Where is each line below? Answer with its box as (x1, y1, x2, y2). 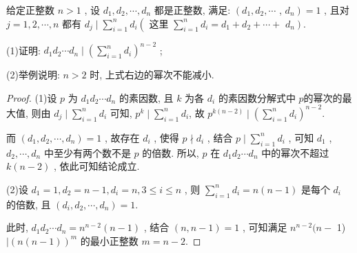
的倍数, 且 (6, 197, 51, 211)
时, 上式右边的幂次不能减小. (90, 67, 214, 82)
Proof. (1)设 (6, 90, 57, 104)
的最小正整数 (80, 233, 139, 247)
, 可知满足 (242, 220, 287, 234)
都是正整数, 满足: (154, 3, 231, 16)
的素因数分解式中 (218, 90, 296, 104)
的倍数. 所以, (142, 145, 199, 159)
